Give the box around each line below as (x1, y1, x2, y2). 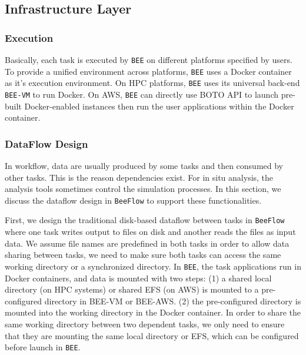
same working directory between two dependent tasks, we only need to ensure (5, 317, 285, 330)
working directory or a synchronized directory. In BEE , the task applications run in (5, 260, 301, 272)
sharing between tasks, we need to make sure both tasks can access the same (5, 248, 281, 261)
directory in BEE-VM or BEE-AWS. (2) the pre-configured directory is (44, 294, 301, 307)
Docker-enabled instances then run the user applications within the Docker (24, 99, 294, 112)
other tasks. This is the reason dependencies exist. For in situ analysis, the (5, 171, 274, 183)
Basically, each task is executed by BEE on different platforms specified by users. (5, 54, 292, 65)
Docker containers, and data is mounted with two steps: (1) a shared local (5, 271, 272, 284)
